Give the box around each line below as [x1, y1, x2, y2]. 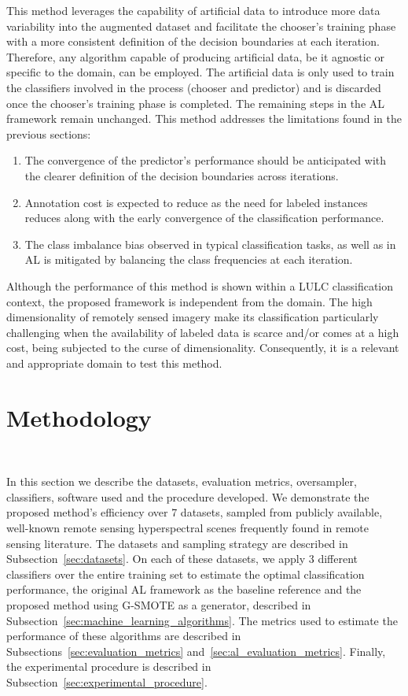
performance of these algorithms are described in [6, 628, 241, 644]
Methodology [6, 401, 152, 433]
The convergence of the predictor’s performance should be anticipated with [24, 152, 387, 168]
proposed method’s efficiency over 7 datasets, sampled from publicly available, [6, 504, 383, 520]
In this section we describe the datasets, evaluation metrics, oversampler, [6, 473, 357, 490]
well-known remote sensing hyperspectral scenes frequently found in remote [6, 519, 369, 535]
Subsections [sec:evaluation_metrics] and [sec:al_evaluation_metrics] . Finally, [6, 642, 386, 659]
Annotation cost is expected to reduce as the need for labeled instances [24, 194, 368, 210]
